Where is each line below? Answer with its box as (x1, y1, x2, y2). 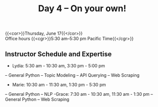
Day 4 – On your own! (38, 3, 126, 14)
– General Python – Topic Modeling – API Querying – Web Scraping (5, 72, 139, 78)
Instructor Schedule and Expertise (5, 50, 112, 58)
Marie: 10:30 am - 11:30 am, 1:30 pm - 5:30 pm (12, 82, 106, 87)
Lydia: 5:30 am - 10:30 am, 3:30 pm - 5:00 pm (12, 63, 105, 68)
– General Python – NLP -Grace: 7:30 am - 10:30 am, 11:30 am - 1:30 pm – (5, 91, 153, 97)
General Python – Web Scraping (5, 96, 69, 102)
